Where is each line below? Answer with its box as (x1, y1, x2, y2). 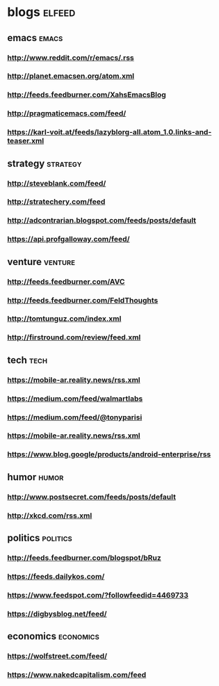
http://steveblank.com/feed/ (7, 178, 106, 188)
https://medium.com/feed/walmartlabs (7, 394, 143, 404)
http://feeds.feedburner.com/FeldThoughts (7, 295, 159, 305)
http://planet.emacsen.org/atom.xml (7, 71, 135, 81)
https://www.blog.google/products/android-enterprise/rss (7, 449, 211, 459)
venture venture (7, 255, 75, 268)
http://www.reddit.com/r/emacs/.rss (7, 53, 134, 63)
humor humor (7, 471, 64, 483)
